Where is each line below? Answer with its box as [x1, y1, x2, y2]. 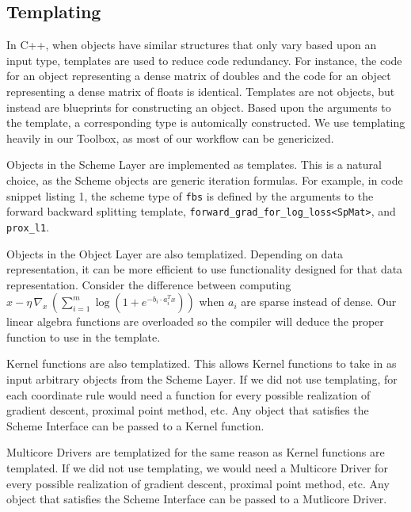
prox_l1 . [6, 218, 50, 235]
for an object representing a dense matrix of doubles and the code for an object [6, 67, 391, 84]
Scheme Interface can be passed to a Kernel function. [6, 417, 264, 434]
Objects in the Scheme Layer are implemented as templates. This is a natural [6, 156, 382, 173]
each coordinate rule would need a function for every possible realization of [6, 386, 371, 403]
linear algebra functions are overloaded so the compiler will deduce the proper [6, 313, 384, 330]
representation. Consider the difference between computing [6, 276, 291, 292]
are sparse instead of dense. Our [241, 293, 397, 310]
